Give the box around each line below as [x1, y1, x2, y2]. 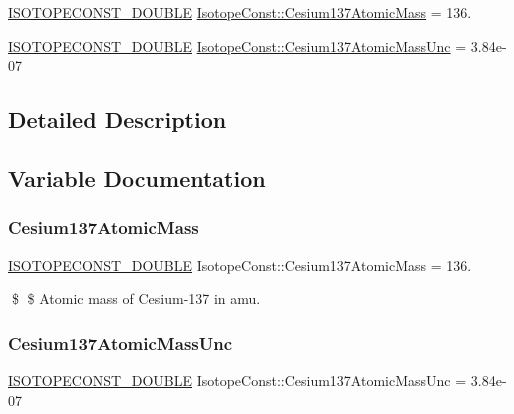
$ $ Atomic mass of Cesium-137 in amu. [11, 288, 261, 309]
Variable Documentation [8, 162, 266, 193]
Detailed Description [8, 104, 227, 135]
